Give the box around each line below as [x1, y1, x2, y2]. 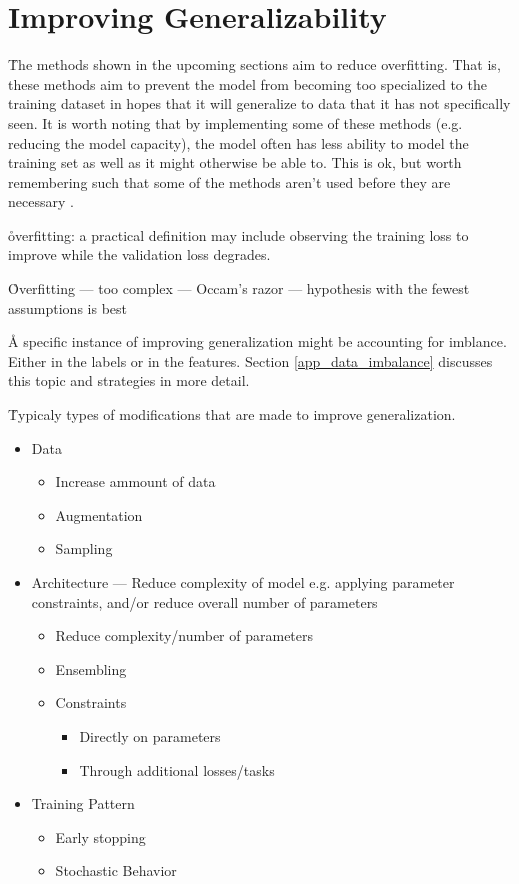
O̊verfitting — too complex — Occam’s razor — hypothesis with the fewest [8, 278, 470, 299]
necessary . [8, 191, 74, 212]
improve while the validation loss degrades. [8, 244, 271, 265]
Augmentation [55, 504, 143, 525]
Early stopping [55, 826, 146, 847]
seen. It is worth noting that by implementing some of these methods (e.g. [8, 112, 463, 133]
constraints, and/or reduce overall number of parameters [31, 591, 378, 612]
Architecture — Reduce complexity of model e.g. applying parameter [31, 572, 455, 592]
